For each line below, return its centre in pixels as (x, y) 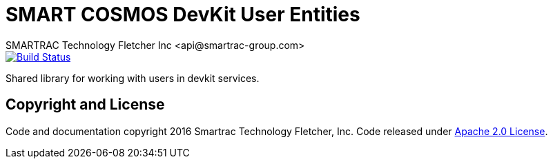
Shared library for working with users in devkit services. (133, 78)
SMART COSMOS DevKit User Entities (183, 14)
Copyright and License (85, 105)
